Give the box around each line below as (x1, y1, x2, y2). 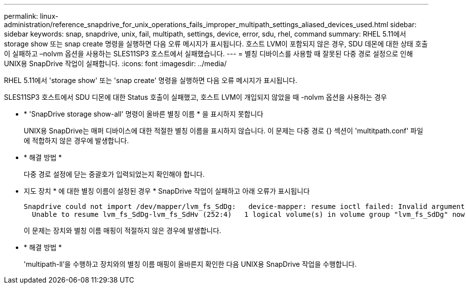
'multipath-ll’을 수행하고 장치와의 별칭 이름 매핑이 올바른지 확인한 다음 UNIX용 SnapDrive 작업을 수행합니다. (24, 260, 357, 268)
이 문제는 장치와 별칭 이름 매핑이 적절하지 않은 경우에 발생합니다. (24, 226, 222, 235)
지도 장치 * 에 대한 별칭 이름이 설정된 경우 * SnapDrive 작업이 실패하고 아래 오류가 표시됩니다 (24, 187, 310, 195)
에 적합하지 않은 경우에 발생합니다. (24, 136, 129, 145)
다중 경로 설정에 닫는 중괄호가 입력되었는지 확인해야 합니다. (24, 170, 205, 178)
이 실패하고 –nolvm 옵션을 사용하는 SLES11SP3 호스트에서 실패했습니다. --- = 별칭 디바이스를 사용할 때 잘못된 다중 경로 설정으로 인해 (4, 49, 413, 58)
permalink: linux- (4, 12, 59, 20)
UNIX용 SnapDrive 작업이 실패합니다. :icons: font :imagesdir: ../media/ (4, 59, 227, 68)
